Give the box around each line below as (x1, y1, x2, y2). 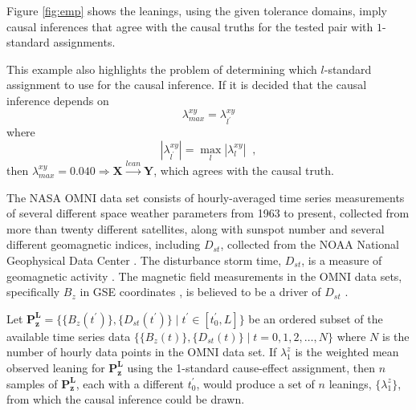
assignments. (53, 34, 116, 51)
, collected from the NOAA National (220, 236, 399, 253)
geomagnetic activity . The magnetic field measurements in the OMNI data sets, (6, 267, 402, 284)
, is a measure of (301, 251, 382, 268)
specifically (6, 283, 60, 300)
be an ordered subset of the (248, 310, 383, 327)
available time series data (6, 327, 131, 344)
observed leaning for (6, 359, 105, 375)
